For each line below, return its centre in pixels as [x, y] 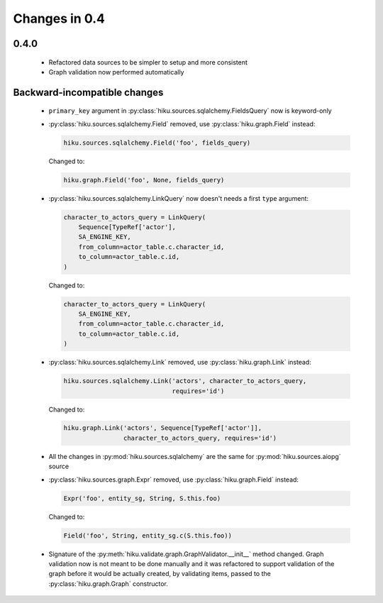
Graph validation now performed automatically [116, 72]
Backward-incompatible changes [88, 92]
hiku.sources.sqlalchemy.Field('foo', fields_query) [157, 143]
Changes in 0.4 [59, 18]
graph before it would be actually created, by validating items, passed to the [160, 574]
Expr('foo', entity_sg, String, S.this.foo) [142, 498]
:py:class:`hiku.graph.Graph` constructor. [108, 583]
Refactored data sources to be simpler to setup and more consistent [148, 62]
